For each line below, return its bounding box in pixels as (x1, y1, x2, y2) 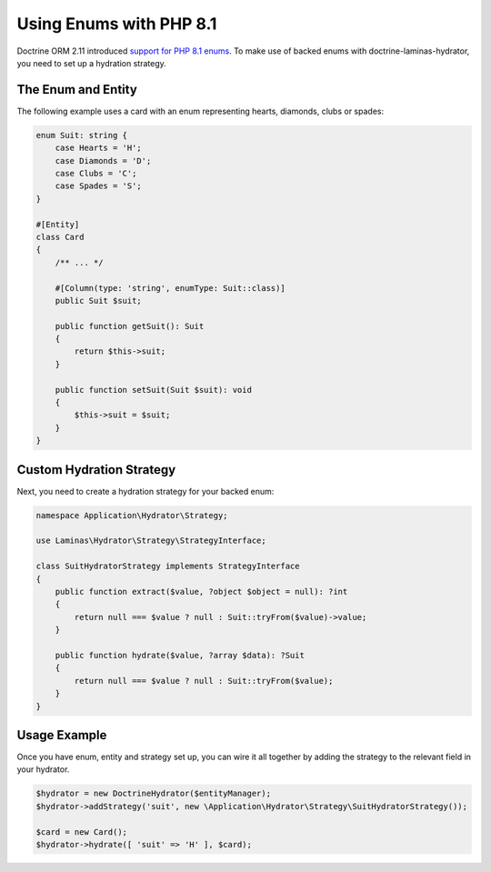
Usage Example (16, 727, 107, 743)
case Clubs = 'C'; (55, 168, 137, 178)
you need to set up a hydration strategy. (16, 57, 167, 68)
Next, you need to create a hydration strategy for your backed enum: (16, 486, 275, 496)
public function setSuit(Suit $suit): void (55, 385, 252, 395)
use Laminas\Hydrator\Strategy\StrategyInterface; (35, 536, 267, 546)
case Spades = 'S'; (55, 181, 143, 191)
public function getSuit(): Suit (55, 321, 205, 331)
